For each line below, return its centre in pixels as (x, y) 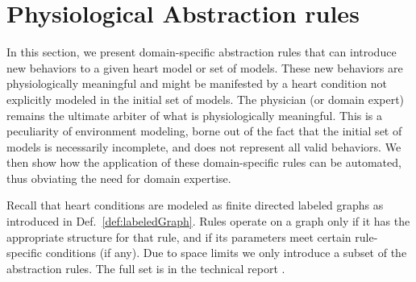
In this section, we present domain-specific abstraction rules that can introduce (202, 52)
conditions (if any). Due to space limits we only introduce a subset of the (226, 253)
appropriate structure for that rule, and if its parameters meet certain (179, 236)
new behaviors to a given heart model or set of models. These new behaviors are (205, 67)
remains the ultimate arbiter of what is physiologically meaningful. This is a (195, 115)
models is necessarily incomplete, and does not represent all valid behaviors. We (204, 146)
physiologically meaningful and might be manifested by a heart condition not (197, 83)
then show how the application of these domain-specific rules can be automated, (204, 162)
